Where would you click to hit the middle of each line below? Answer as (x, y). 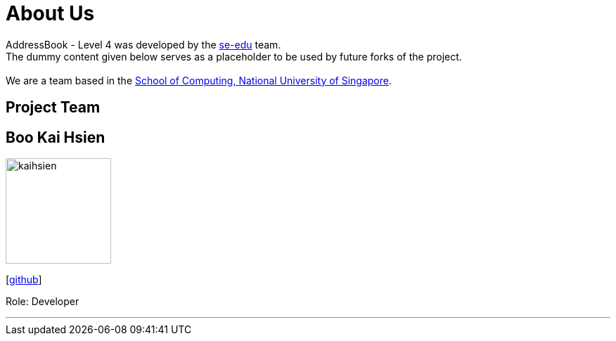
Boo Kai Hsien (56, 137)
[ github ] (24, 280)
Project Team (53, 108)
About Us (50, 13)
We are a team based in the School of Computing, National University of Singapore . (199, 80)
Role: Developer (43, 302)
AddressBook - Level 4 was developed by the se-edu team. (143, 44)
